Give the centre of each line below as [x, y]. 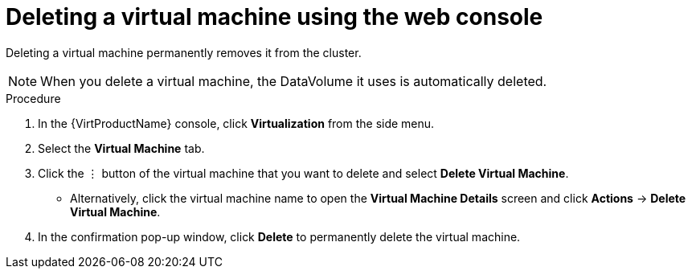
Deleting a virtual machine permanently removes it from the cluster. [184, 52]
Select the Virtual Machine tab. [121, 148]
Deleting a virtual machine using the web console [274, 17]
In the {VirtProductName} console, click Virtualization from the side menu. [236, 123]
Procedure [33, 98]
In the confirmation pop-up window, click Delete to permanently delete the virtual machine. [279, 236]
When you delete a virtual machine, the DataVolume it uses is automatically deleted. [294, 81]
